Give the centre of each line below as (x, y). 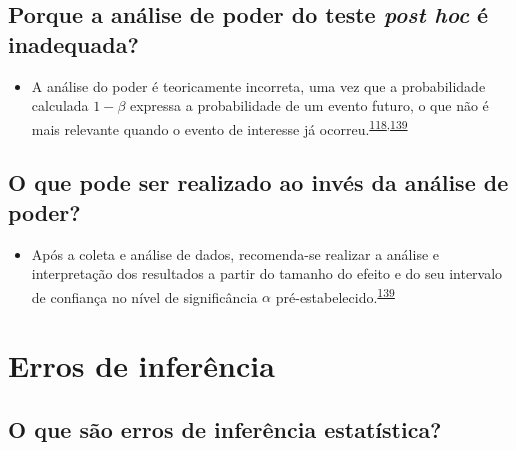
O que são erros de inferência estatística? (225, 428)
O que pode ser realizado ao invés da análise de (258, 182)
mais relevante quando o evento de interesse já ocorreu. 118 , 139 (219, 127)
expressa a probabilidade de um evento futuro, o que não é (309, 105)
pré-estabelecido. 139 (335, 295)
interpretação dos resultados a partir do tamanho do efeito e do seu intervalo (267, 273)
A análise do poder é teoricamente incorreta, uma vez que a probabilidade (258, 85)
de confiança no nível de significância (144, 296)
